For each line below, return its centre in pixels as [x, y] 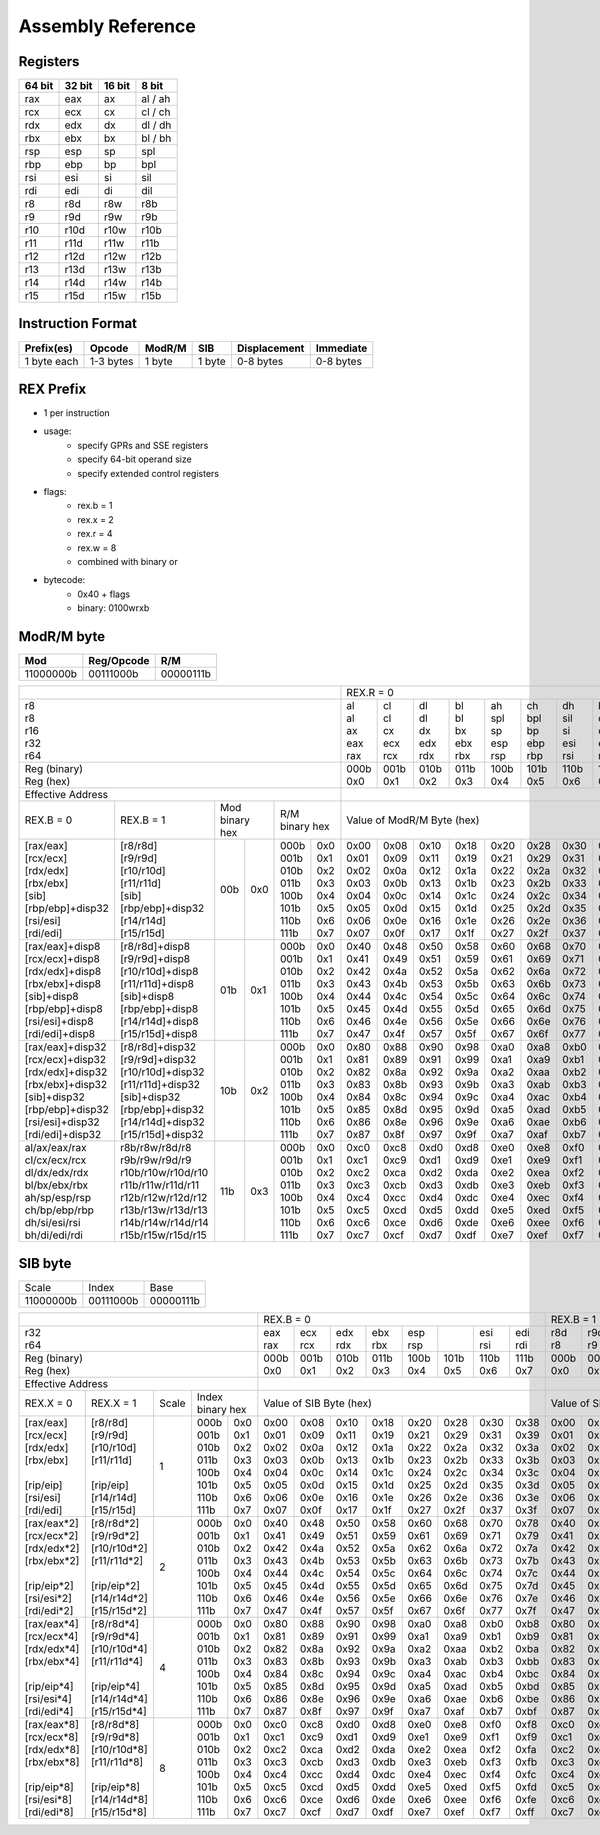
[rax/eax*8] [52, 1724]
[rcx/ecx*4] [51, 1636]
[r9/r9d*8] [115, 1737]
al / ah [156, 99]
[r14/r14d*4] [119, 1698]
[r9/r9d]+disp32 [158, 1060]
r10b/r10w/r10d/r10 [164, 1173]
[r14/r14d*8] [119, 1799]
